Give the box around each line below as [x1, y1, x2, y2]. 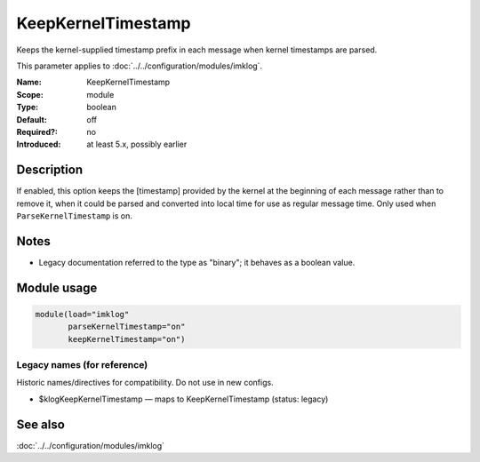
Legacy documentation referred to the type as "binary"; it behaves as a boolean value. [38, 257, 356, 267]
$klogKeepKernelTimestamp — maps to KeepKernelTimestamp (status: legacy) [38, 394, 329, 404]
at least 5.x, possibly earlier [86, 139, 188, 150]
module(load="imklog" [35, 309, 130, 319]
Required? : [16, 126, 58, 137]
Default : [16, 114, 48, 124]
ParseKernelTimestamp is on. [16, 210, 132, 221]
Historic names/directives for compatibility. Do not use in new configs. [16, 378, 275, 388]
